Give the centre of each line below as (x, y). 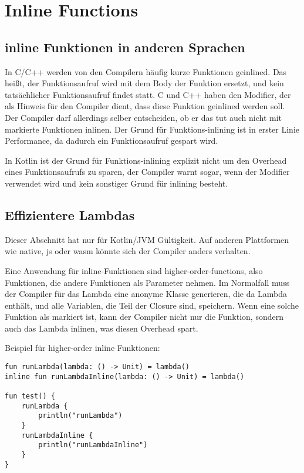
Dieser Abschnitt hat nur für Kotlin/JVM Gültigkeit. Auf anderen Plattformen (147, 239)
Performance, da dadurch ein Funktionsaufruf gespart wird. (112, 141)
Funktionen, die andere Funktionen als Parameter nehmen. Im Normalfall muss (147, 282)
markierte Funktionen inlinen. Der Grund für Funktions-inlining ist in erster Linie (152, 129)
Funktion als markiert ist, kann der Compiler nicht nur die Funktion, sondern (144, 317)
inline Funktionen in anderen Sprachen (125, 47)
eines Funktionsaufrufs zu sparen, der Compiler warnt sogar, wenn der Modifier (147, 172)
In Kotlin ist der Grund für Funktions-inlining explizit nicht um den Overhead (146, 160)
